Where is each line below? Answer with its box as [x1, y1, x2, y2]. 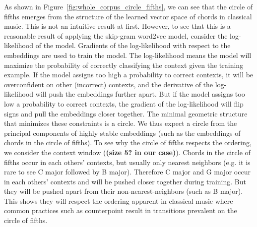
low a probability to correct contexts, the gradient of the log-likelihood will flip [4, 98, 244, 109]
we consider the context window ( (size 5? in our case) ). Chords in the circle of [4, 147, 251, 157]
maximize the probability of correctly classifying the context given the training [4, 59, 244, 70]
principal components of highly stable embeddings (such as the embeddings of [4, 127, 241, 138]
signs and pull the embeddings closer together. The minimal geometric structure [4, 108, 248, 118]
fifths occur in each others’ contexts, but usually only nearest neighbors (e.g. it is [4, 157, 251, 167]
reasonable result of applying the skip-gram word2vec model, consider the [4, 30, 228, 41]
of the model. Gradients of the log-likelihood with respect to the [35, 40, 231, 51]
